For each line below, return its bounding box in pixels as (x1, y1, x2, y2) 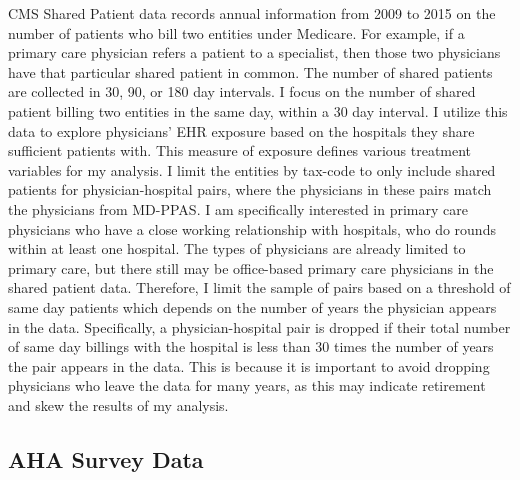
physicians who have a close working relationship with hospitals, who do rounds (8, 218, 496, 239)
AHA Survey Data (8, 443, 204, 474)
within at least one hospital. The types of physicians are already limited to (8, 238, 466, 259)
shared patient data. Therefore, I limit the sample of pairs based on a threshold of (8, 277, 511, 298)
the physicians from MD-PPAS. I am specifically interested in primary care (8, 198, 468, 219)
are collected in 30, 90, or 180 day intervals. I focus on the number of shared (8, 81, 476, 102)
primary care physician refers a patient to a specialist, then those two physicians (8, 42, 501, 63)
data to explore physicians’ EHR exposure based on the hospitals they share (8, 120, 475, 141)
